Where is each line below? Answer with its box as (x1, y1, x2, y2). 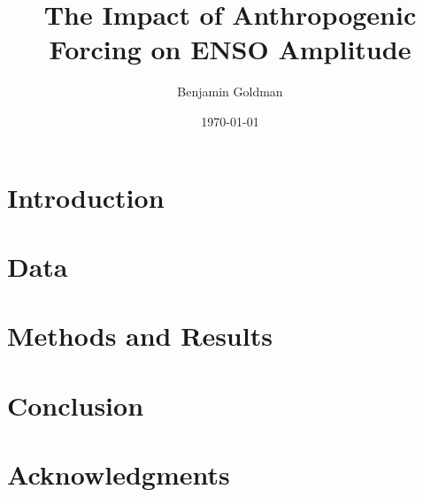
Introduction (7, 179, 165, 215)
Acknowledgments (7, 456, 230, 492)
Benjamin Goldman (177, 82, 283, 101)
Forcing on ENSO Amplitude (49, 31, 411, 67)
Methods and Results (7, 317, 273, 354)
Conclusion (7, 386, 144, 423)
